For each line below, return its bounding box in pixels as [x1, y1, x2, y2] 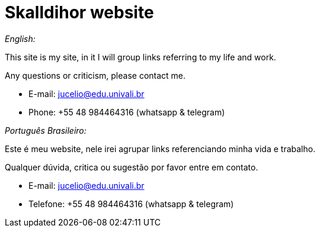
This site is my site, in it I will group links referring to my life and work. [5, 51, 276, 62]
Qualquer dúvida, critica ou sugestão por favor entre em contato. [5, 162, 258, 172]
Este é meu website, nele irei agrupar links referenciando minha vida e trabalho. [5, 143, 316, 154]
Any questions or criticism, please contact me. [5, 70, 186, 80]
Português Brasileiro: [5, 125, 87, 136]
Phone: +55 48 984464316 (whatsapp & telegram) [28, 107, 225, 117]
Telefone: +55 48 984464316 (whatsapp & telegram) [28, 198, 234, 209]
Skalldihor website [5, 2, 154, 22]
